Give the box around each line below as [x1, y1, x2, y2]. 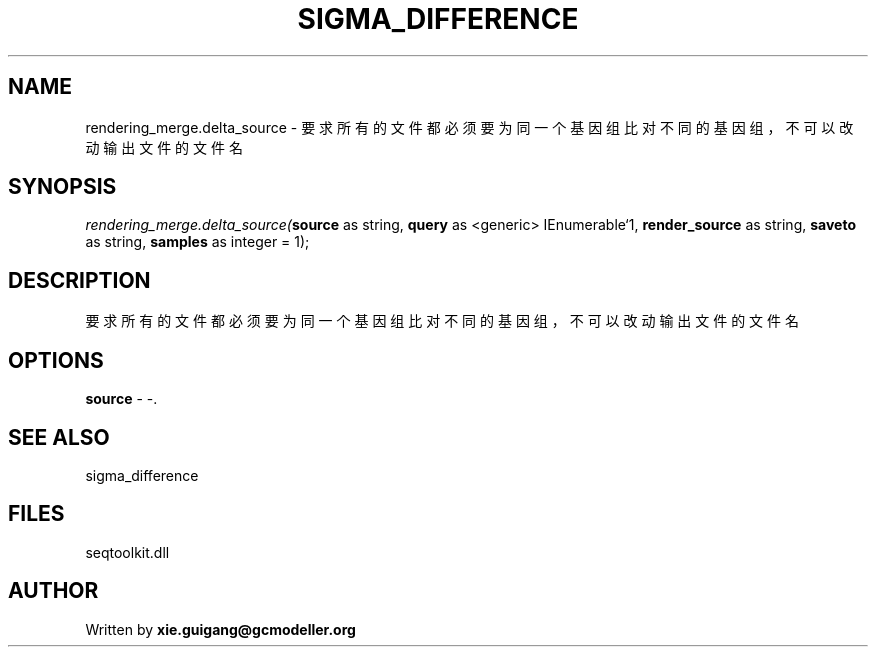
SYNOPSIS [8, 174, 117, 200]
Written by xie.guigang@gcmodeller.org [85, 620, 356, 638]
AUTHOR [8, 578, 99, 604]
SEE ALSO [8, 424, 110, 450]
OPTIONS [8, 347, 104, 373]
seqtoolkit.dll [85, 543, 170, 561]
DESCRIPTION [8, 267, 151, 293]
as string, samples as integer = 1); [85, 233, 310, 251]
